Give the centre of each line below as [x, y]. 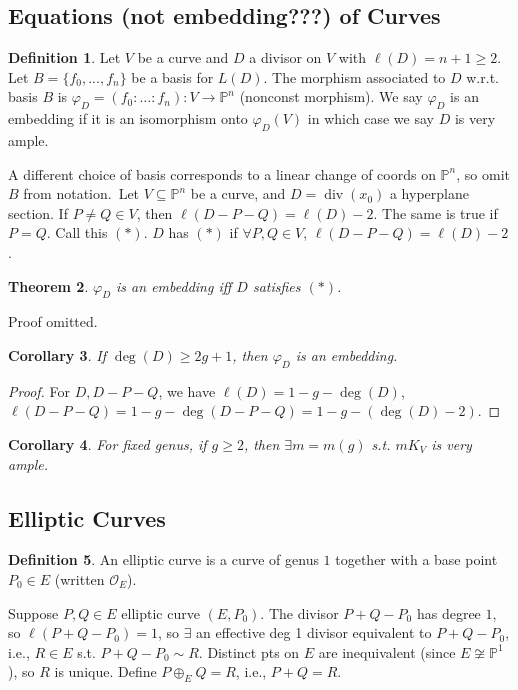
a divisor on [285, 57]
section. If [38, 212]
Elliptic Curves [87, 517]
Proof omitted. [53, 321]
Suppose [33, 612]
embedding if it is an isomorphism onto [128, 118]
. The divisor [299, 612]
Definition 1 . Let [64, 57]
